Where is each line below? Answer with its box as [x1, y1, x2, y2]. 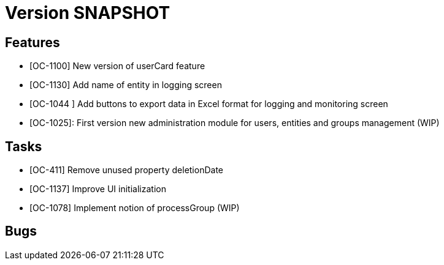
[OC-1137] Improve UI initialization [29, 184, 166, 195]
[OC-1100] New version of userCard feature [29, 61, 205, 72]
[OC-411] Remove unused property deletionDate [29, 165, 223, 176]
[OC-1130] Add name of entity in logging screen [29, 80, 222, 91]
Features [5, 34, 60, 50]
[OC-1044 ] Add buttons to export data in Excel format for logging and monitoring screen [29, 99, 388, 110]
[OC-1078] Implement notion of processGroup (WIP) [29, 203, 240, 214]
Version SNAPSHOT [5, 2, 170, 23]
